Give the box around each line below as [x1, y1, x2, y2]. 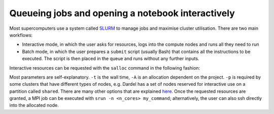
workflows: [9, 32, 33, 38]
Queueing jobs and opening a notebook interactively [9, 8, 235, 19]
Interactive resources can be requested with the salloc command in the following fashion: [9, 65, 200, 71]
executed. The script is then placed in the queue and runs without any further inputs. [22, 55, 199, 62]
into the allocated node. [9, 102, 59, 108]
